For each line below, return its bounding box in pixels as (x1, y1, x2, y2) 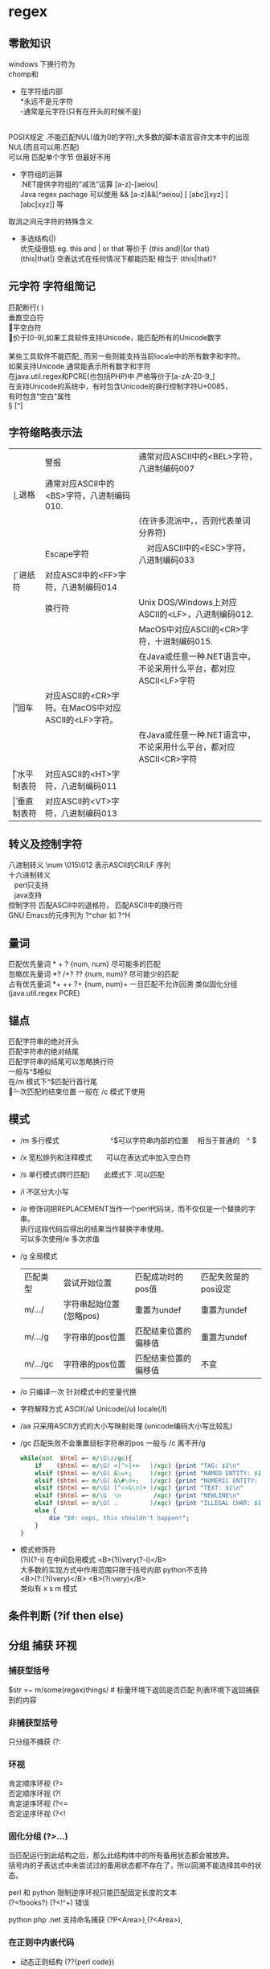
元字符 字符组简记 (8, 280, 96, 294)
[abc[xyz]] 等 (19, 199, 64, 209)
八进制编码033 (138, 554, 195, 565)
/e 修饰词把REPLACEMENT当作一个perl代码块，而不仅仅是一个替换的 (19, 1203, 249, 1213)
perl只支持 (14, 880, 49, 890)
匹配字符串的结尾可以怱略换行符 (8, 1057, 114, 1067)
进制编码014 (69, 582, 118, 593)
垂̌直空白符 (8, 312, 44, 322)
